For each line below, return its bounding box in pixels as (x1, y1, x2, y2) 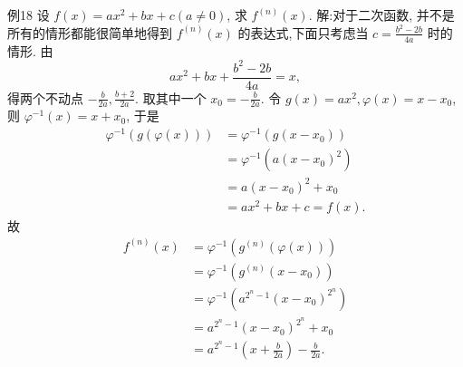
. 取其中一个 (135, 88, 207, 107)
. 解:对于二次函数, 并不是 (308, 5, 455, 24)
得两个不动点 (7, 88, 83, 107)
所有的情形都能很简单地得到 (7, 23, 172, 42)
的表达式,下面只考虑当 (237, 23, 369, 42)
